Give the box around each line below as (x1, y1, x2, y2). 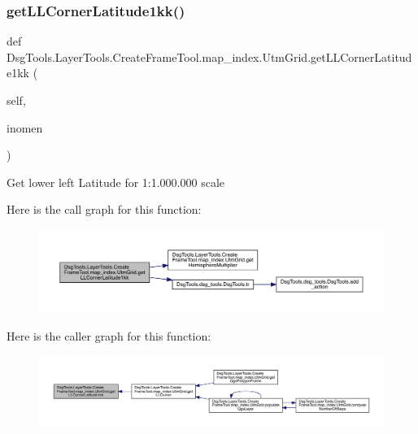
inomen (7, 119, 43, 136)
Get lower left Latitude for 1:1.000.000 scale (7, 173, 224, 190)
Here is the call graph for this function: (7, 201, 202, 218)
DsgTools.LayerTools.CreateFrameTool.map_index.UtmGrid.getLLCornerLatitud (7, 48, 412, 65)
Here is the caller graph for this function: (7, 327, 211, 344)
